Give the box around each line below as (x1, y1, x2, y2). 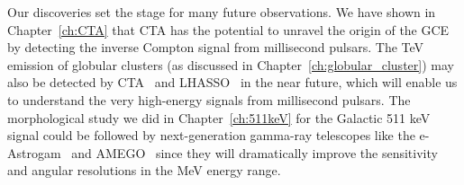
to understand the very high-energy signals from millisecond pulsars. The (7, 90, 411, 109)
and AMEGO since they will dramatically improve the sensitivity (71, 143, 438, 162)
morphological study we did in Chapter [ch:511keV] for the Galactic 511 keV (7, 108, 431, 127)
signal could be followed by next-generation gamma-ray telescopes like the (7, 126, 415, 145)
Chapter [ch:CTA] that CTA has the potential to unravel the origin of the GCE (7, 20, 450, 39)
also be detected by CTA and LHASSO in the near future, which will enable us (7, 73, 458, 92)
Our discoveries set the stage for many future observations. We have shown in (7, 3, 436, 21)
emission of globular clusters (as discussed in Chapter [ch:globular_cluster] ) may (7, 55, 454, 74)
